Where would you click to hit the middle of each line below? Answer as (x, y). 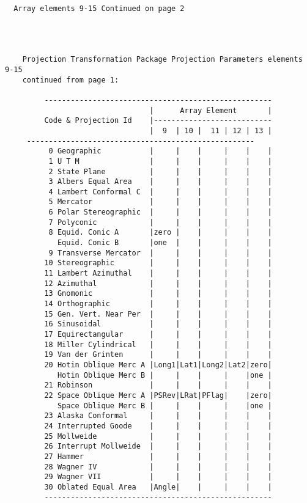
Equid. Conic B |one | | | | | (165, 243)
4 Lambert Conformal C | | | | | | (160, 192)
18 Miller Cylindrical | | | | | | (158, 344)
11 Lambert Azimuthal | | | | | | (158, 274)
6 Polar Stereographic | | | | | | (160, 212)
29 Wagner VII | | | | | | (158, 477)
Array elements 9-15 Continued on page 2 (99, 9)
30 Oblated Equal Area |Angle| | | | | (158, 487)
